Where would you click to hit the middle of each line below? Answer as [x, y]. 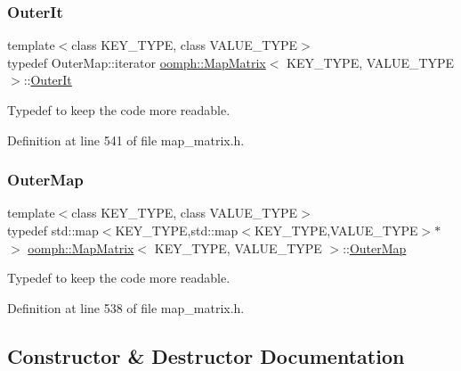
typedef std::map [53, 230]
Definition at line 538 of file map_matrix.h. [126, 307]
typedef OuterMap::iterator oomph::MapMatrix [137, 62]
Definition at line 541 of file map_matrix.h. [126, 140]
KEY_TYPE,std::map [177, 230]
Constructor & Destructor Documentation [206, 355]
